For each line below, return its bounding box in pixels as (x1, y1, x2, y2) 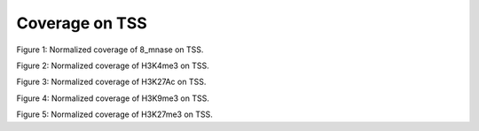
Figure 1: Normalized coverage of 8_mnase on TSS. (16, 44, 204, 55)
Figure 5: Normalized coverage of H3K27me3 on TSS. (16, 109, 213, 119)
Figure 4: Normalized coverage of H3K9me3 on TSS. (16, 93, 210, 104)
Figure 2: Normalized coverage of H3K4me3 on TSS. (16, 60, 210, 71)
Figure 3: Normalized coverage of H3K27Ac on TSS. (16, 76, 207, 88)
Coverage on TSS (16, 13, 148, 33)
